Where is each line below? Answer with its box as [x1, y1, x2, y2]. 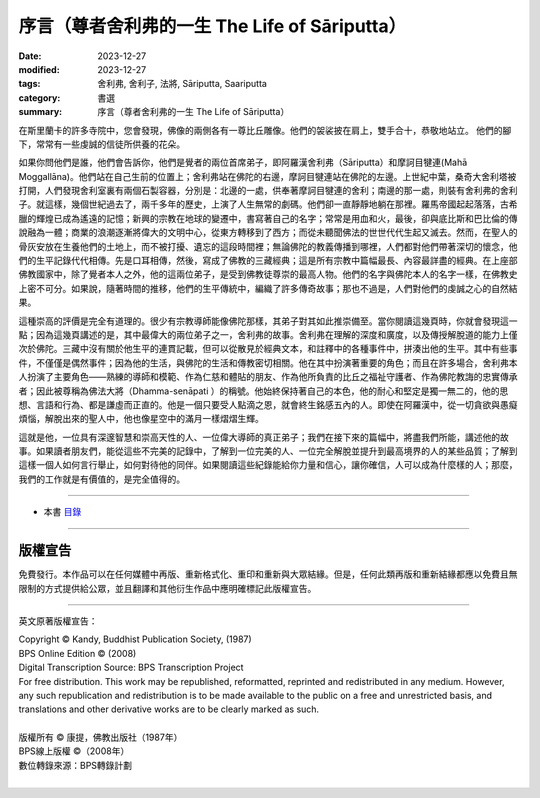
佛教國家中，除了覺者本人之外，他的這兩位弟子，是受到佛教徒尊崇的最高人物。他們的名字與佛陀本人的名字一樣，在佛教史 [18, 268, 518, 280]
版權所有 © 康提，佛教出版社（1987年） [18, 731, 183, 744]
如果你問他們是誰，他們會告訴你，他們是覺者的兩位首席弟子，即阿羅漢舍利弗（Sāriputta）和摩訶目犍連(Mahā [18, 156, 468, 169]
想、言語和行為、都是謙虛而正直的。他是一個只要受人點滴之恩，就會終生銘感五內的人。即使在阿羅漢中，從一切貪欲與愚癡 [18, 398, 518, 410]
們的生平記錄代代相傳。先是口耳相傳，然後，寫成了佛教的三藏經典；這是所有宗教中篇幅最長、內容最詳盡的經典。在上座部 [18, 255, 518, 267]
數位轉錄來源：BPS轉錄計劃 [18, 759, 133, 771]
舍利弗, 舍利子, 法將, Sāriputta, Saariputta [97, 78, 267, 90]
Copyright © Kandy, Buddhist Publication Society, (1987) [18, 633, 252, 645]
